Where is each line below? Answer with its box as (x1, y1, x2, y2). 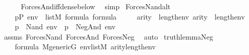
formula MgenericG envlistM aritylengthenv (14, 41, 156, 52)
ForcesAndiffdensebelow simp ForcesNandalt (20, 1, 171, 11)
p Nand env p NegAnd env (14, 21, 116, 32)
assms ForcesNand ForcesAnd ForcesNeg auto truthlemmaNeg (4, 31, 213, 42)
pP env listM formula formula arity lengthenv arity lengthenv (14, 11, 245, 22)
